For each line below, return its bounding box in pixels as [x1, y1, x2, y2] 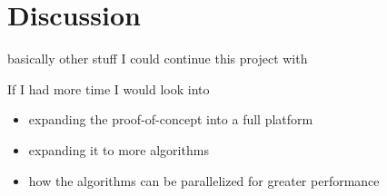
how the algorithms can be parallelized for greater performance [28, 171, 380, 190]
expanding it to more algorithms [28, 140, 209, 159]
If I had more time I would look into [7, 79, 210, 98]
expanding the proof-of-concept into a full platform [28, 110, 313, 129]
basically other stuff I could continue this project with [7, 49, 308, 68]
